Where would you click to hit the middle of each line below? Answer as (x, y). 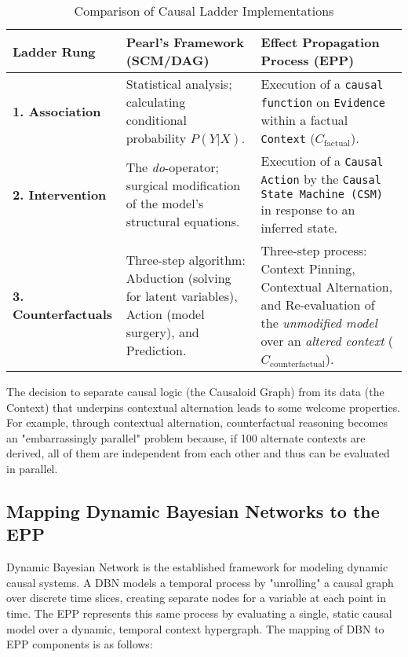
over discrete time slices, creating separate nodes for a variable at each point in (196, 598)
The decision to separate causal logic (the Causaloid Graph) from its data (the (195, 391)
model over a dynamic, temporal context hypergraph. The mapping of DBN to (195, 628)
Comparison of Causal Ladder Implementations (204, 11)
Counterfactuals (63, 314)
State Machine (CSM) (322, 194)
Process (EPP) (308, 60)
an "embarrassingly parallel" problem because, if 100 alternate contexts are (186, 437)
